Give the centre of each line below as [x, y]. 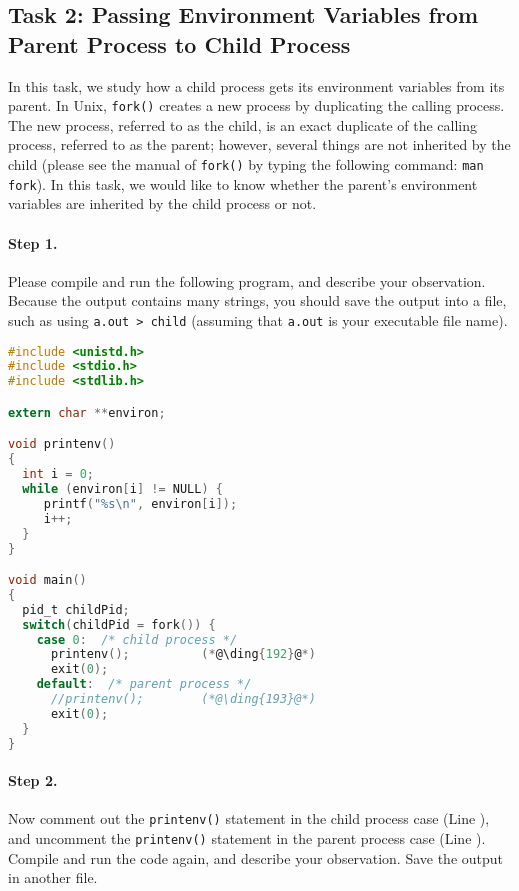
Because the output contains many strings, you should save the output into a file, [257, 300]
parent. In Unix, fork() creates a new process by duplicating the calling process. [256, 105]
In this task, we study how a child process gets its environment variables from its [256, 85]
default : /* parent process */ [144, 684]
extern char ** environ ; [87, 412]
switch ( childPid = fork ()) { [119, 624]
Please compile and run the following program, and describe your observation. [247, 280]
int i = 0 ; [58, 474]
